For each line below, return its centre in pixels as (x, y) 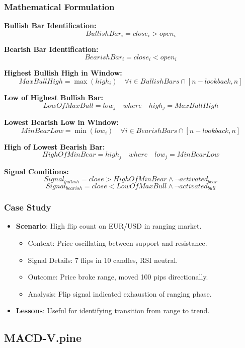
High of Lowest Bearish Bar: (55, 146)
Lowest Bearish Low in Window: (62, 122)
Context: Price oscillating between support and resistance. (117, 242)
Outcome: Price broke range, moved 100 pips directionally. (118, 277)
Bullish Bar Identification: (50, 25)
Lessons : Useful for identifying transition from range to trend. (113, 310)
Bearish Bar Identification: (51, 49)
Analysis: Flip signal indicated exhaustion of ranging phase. (120, 293)
